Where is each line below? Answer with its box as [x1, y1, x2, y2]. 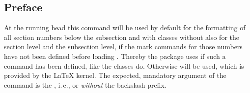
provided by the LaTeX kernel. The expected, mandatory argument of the [4, 70, 226, 80]
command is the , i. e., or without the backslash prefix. [4, 79, 167, 90]
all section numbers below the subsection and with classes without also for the [4, 32, 239, 42]
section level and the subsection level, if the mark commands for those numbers [4, 41, 243, 52]
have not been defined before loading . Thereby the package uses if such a [4, 51, 226, 61]
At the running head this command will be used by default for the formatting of [4, 22, 246, 33]
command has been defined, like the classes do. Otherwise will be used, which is [4, 60, 244, 71]
